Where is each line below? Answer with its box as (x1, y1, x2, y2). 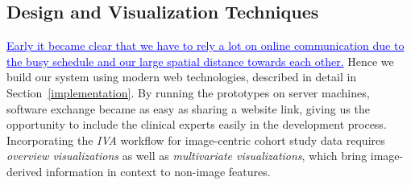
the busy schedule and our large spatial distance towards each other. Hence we (6, 52, 394, 69)
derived (6, 162, 43, 179)
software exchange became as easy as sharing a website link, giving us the (6, 100, 370, 117)
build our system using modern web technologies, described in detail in (6, 68, 357, 85)
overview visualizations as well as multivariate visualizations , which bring (6, 147, 367, 164)
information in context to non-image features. (46, 162, 271, 179)
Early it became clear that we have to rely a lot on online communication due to (6, 37, 405, 54)
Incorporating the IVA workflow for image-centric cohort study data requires (6, 131, 385, 148)
